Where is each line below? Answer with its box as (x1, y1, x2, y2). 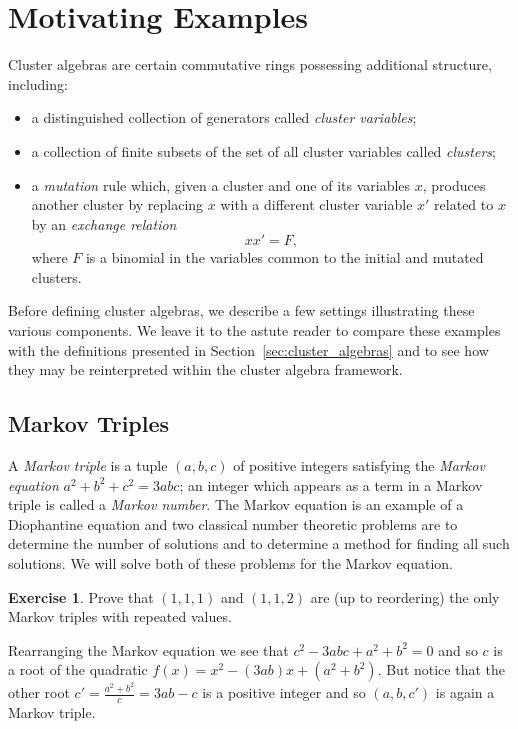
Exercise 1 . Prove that (8, 586, 154, 607)
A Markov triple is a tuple (8, 455, 168, 476)
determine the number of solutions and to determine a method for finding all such (8, 533, 510, 554)
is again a (435, 682, 495, 703)
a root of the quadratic (8, 659, 148, 680)
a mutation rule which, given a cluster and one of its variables (31, 174, 411, 195)
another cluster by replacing (31, 194, 204, 215)
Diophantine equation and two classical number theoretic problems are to (8, 513, 458, 534)
